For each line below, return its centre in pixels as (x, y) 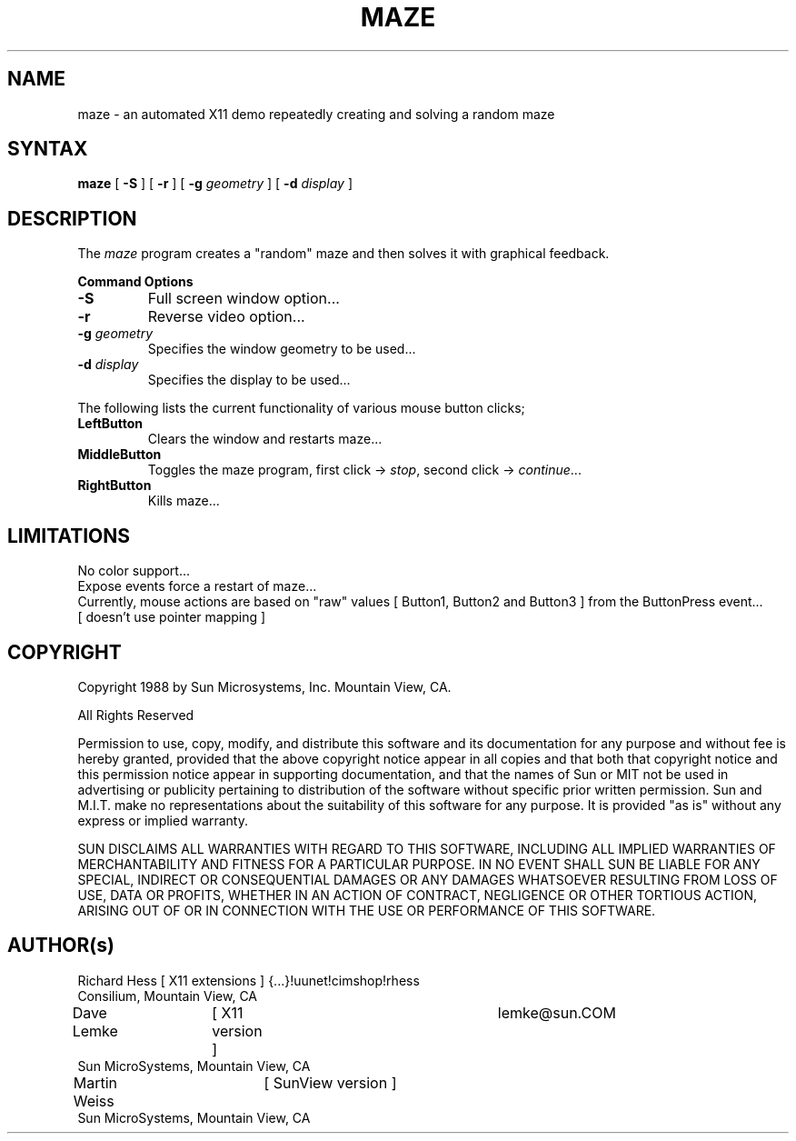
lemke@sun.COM (557, 1012)
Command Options (135, 282)
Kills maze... (184, 501)
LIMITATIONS (69, 535)
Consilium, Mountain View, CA (168, 996)
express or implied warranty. (163, 820)
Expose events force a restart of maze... (197, 586)
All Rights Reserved (136, 715)
